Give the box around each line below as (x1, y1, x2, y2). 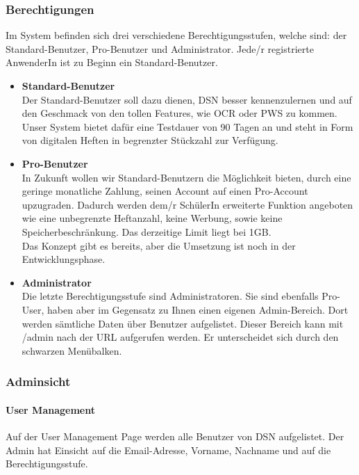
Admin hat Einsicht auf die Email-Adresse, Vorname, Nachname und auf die (6, 442, 331, 457)
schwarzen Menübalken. (22, 343, 122, 357)
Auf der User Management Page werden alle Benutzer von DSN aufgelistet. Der (6, 428, 344, 443)
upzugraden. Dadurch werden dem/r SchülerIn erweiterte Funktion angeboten (22, 197, 353, 211)
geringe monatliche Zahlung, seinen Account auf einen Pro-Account (22, 184, 308, 198)
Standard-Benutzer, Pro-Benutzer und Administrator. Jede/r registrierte (6, 41, 314, 56)
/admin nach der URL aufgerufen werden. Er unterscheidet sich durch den (22, 330, 339, 344)
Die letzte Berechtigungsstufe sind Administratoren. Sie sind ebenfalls (22, 289, 319, 303)
